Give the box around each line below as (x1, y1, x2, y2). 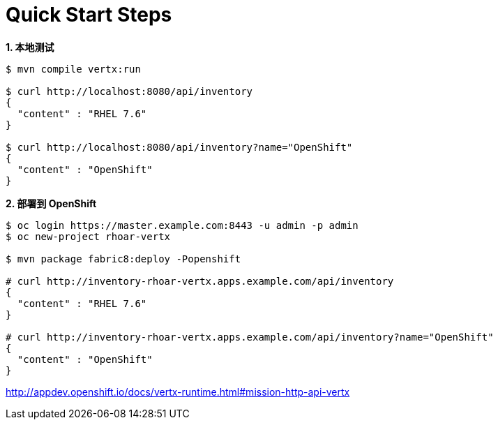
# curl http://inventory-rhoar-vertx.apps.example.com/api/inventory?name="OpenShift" (6, 331, 494, 343)
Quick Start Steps (6, 3, 172, 27)
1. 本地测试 (6, 40, 54, 53)
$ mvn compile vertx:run (6, 63, 141, 75)
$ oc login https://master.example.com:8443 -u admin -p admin (6, 219, 359, 231)
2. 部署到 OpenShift (6, 197, 97, 209)
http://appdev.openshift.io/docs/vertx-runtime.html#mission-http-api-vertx (6, 385, 350, 398)
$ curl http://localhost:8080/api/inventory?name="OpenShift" (6, 141, 353, 153)
